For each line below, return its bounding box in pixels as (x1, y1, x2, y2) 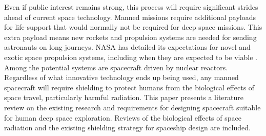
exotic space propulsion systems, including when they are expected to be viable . (4, 51, 257, 62)
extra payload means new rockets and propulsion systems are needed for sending (4, 31, 257, 42)
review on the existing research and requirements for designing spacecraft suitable (4, 102, 261, 112)
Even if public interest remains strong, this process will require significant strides (4, 2, 258, 12)
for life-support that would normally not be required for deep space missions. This (4, 22, 262, 32)
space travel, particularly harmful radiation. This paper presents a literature (4, 92, 243, 103)
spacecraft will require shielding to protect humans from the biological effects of (4, 82, 255, 92)
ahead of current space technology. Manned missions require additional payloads (4, 11, 256, 22)
